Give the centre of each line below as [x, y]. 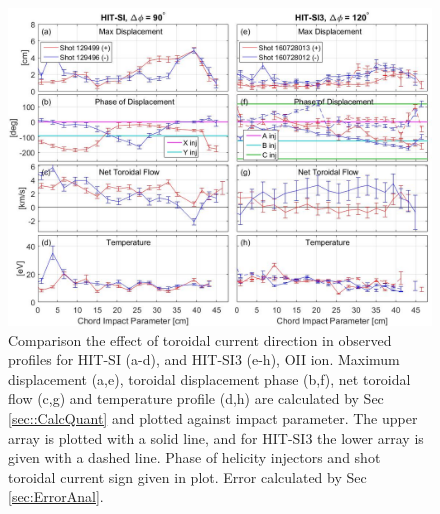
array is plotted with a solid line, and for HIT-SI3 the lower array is [216, 437]
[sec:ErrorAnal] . [56, 496]
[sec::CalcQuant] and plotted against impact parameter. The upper [213, 417]
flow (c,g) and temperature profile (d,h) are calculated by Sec [196, 398]
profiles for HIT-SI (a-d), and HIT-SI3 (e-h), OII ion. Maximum [204, 359]
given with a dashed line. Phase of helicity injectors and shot [194, 457]
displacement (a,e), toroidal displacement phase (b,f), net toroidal [209, 378]
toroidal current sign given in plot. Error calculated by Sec [187, 476]
